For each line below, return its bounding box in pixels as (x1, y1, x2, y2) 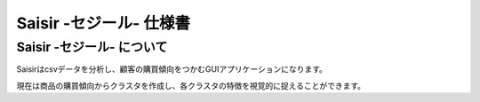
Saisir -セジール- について (16, 39, 168, 55)
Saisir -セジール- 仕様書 (16, 13, 191, 33)
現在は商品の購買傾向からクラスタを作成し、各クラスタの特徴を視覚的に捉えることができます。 (16, 80, 366, 90)
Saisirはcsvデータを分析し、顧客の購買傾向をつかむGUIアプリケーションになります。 (16, 64, 328, 75)
